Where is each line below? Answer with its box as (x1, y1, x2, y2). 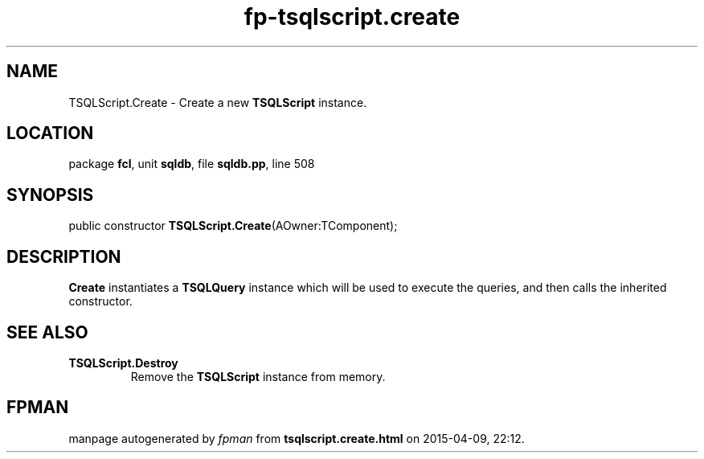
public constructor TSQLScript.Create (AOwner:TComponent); (68, 219, 398, 233)
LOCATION (6, 123, 94, 144)
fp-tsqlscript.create (244, 3, 460, 31)
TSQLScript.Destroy (68, 355, 178, 370)
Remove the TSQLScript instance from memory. (130, 369, 386, 383)
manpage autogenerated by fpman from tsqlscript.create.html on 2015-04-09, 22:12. (68, 431, 525, 445)
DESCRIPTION (6, 246, 121, 267)
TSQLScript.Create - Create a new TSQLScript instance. (68, 95, 367, 109)
